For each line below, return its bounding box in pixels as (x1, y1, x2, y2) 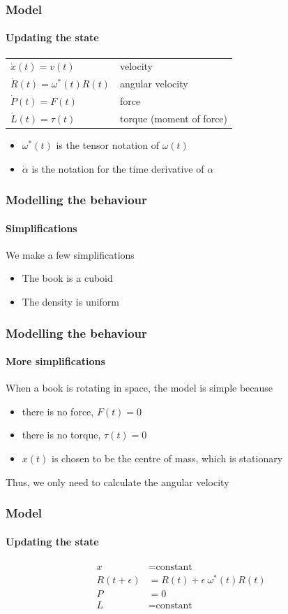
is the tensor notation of (56, 138, 159, 152)
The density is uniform (22, 294, 119, 309)
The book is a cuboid (22, 271, 113, 285)
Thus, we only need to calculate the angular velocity (6, 474, 229, 489)
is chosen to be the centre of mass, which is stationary (52, 451, 283, 466)
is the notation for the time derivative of (31, 161, 204, 176)
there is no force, (22, 404, 94, 418)
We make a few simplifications (6, 247, 135, 262)
